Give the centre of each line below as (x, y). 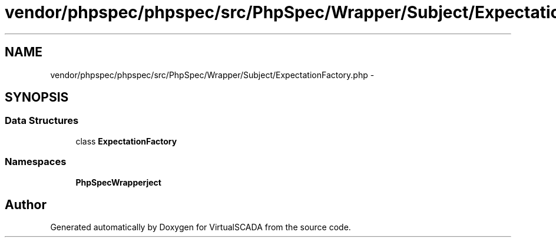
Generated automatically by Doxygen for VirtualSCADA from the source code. (201, 227)
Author (26, 204)
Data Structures (42, 121)
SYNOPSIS (37, 98)
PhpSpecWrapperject (118, 182)
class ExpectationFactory (126, 141)
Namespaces (36, 162)
